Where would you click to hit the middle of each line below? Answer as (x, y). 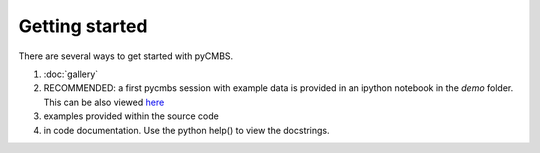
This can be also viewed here (104, 102)
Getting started (83, 26)
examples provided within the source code (131, 116)
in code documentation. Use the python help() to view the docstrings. (186, 130)
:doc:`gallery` (71, 74)
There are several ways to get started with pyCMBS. (126, 56)
